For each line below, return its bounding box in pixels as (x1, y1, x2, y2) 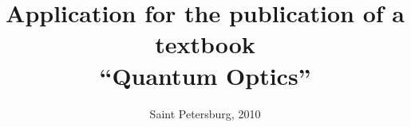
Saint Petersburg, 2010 (149, 105, 261, 121)
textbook (155, 28, 255, 60)
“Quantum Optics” (99, 59, 311, 91)
